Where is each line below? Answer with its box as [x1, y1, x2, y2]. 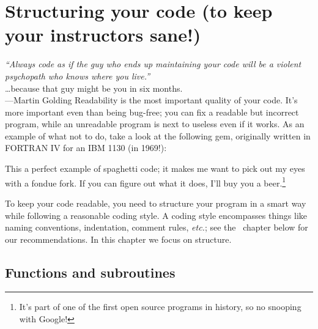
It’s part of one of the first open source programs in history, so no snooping [19, 300, 301, 313]
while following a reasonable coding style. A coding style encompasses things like [5, 209, 308, 221]
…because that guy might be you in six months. [5, 81, 183, 94]
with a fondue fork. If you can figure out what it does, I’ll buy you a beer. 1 [5, 174, 286, 189]
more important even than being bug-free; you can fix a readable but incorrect [5, 105, 299, 118]
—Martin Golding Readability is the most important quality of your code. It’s [5, 94, 298, 106]
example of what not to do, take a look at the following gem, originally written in [5, 129, 311, 142]
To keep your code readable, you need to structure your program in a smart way [5, 196, 306, 209]
